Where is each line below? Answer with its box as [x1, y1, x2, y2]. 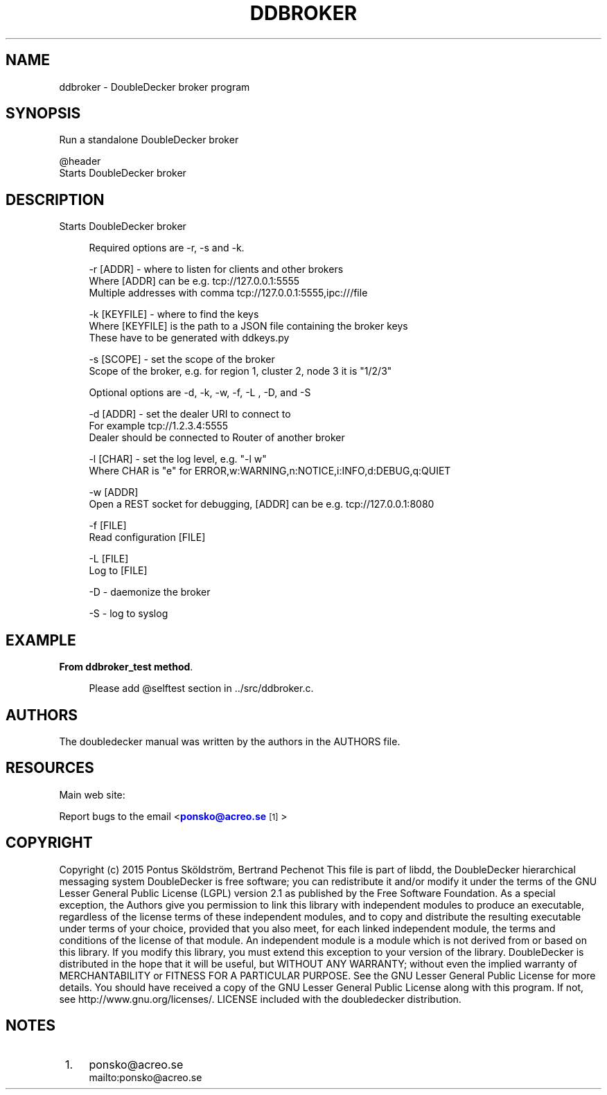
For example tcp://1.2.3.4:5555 [89, 420, 229, 432]
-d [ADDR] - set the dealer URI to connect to [89, 408, 291, 420]
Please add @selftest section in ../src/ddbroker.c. [89, 682, 314, 695]
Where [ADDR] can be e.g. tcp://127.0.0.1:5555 [89, 275, 300, 287]
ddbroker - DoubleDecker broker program [59, 80, 250, 93]
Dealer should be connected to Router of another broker [89, 431, 345, 444]
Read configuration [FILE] [89, 531, 206, 544]
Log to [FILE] [89, 564, 148, 577]
